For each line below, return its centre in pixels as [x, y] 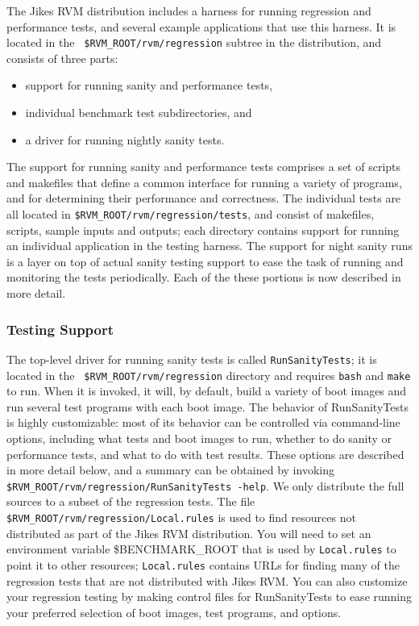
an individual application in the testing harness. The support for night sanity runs [209, 246]
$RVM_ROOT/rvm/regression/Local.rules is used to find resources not [181, 517]
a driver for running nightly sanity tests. [125, 139]
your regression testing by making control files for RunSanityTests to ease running [209, 597]
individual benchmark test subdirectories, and [139, 113]
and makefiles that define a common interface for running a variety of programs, [204, 182]
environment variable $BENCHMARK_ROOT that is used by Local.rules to [201, 549]
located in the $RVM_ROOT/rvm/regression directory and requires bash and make [209, 375]
